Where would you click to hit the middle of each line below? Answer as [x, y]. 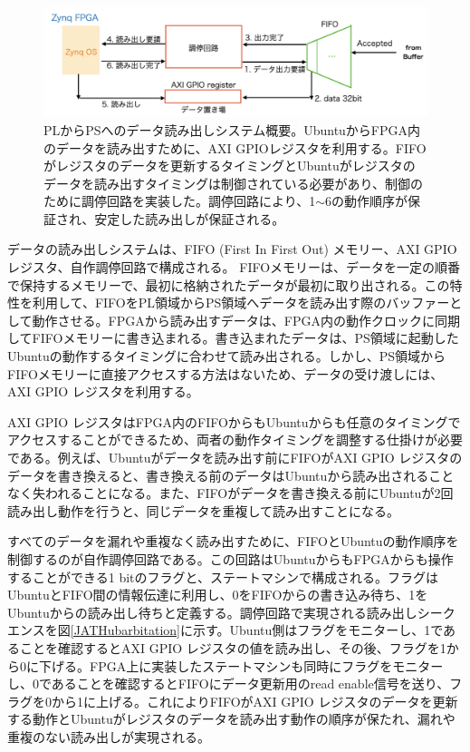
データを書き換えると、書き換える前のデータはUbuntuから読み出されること [231, 475]
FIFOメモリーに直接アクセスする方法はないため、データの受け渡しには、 [225, 373]
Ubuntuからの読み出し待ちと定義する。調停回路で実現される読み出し [212, 612]
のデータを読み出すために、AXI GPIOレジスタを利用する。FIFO [235, 147]
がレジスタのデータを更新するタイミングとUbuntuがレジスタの [230, 166]
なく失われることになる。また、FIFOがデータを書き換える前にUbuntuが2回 [230, 493]
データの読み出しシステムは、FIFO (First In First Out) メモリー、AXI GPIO [232, 249]
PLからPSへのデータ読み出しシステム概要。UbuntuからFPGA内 [232, 129]
